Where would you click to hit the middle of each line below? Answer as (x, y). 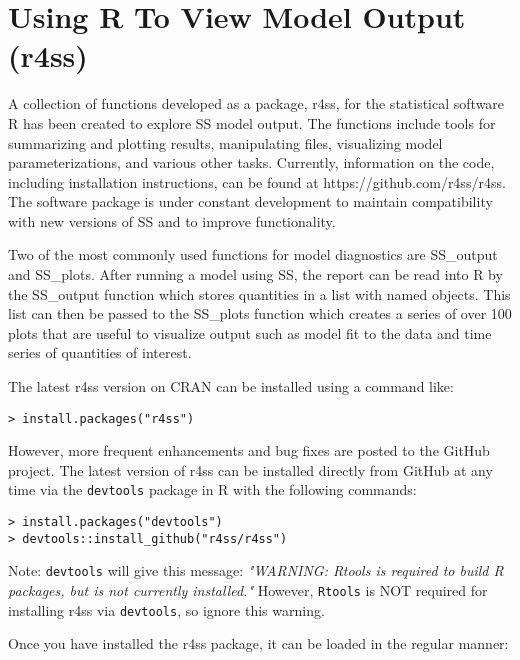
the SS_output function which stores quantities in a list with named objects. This (259, 293)
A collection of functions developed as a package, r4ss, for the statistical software (256, 103)
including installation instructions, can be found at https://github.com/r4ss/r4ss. (257, 181)
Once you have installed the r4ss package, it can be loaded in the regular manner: (258, 643)
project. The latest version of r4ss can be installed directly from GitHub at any (250, 469)
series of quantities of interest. (100, 352)
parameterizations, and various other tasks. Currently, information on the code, (251, 162)
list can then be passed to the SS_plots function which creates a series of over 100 (260, 313)
